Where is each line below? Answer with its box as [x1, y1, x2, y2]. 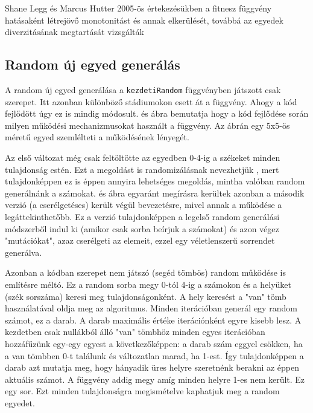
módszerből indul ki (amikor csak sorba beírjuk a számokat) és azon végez [5, 222, 279, 235]
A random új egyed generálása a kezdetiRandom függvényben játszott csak [5, 83, 281, 96]
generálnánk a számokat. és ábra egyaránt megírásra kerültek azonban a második [5, 186, 305, 199]
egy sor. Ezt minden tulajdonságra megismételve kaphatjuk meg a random [5, 385, 280, 397]
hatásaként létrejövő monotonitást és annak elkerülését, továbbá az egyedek [5, 13, 283, 26]
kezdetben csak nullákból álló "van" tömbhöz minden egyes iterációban [5, 325, 265, 338]
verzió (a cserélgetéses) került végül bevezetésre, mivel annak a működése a [5, 198, 282, 211]
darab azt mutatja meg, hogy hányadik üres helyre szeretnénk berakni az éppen [5, 361, 300, 374]
